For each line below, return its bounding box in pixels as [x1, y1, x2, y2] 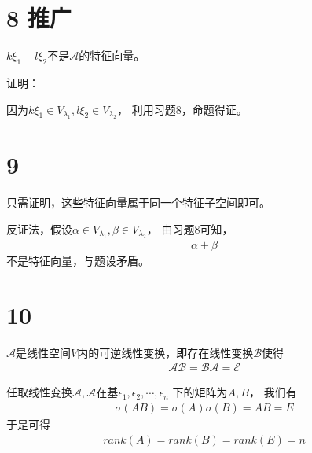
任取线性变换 [6, 384, 72, 400]
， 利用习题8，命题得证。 [117, 101, 248, 117]
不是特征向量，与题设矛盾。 [6, 252, 149, 269]
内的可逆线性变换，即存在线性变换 [77, 344, 254, 360]
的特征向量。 [79, 47, 145, 64]
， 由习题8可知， [146, 220, 233, 237]
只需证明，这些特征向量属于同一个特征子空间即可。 [6, 194, 270, 211]
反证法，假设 [6, 220, 72, 237]
